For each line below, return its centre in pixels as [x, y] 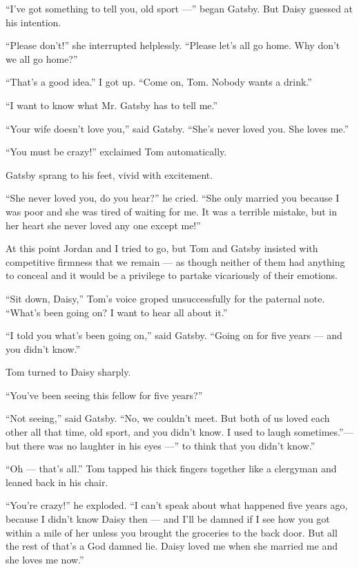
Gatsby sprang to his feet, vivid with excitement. [109, 174]
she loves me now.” [45, 559]
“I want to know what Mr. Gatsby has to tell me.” [112, 105]
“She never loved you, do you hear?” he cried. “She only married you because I [173, 198]
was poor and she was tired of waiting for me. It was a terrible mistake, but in [172, 211]
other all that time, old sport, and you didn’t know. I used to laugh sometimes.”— [179, 432]
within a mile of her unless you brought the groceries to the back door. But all [172, 532]
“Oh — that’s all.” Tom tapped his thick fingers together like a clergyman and [171, 469]
